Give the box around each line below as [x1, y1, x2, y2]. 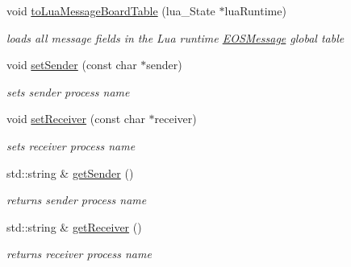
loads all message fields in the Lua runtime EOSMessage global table [6, 29, 345, 46]
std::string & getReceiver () [6, 218, 142, 235]
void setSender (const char [6, 56, 137, 73]
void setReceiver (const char [6, 110, 145, 127]
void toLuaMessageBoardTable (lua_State [6, 2, 215, 18]
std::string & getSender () [6, 164, 134, 181]
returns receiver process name [6, 245, 152, 262]
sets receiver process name [6, 137, 136, 154]
